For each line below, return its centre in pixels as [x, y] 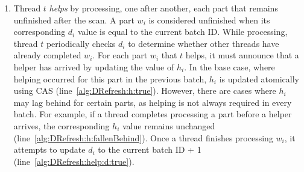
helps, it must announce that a [242, 55]
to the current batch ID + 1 [150, 149]
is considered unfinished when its [209, 20]
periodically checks [81, 43]
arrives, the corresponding [62, 125]
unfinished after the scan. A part [74, 20]
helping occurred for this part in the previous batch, [110, 78]
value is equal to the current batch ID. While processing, [182, 32]
